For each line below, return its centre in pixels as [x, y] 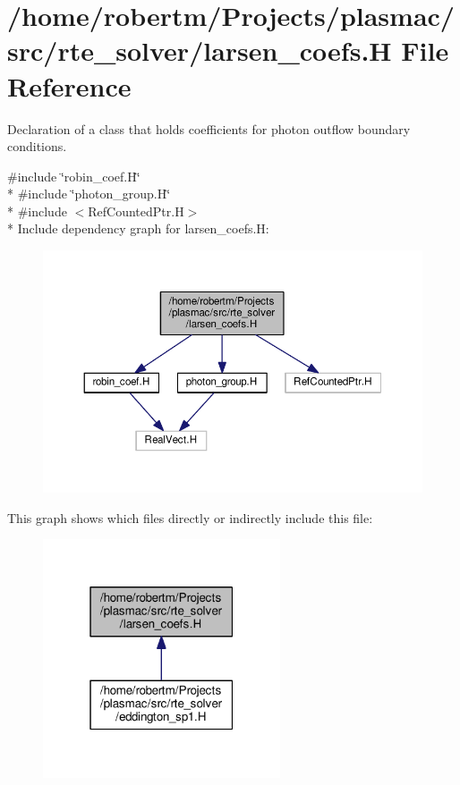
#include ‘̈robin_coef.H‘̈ [74, 176]
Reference [69, 85]
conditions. [37, 146]
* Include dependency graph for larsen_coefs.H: [138, 228]
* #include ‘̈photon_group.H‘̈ [89, 194]
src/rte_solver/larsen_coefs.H [200, 51]
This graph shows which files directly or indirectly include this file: [190, 517]
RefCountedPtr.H [136, 211]
